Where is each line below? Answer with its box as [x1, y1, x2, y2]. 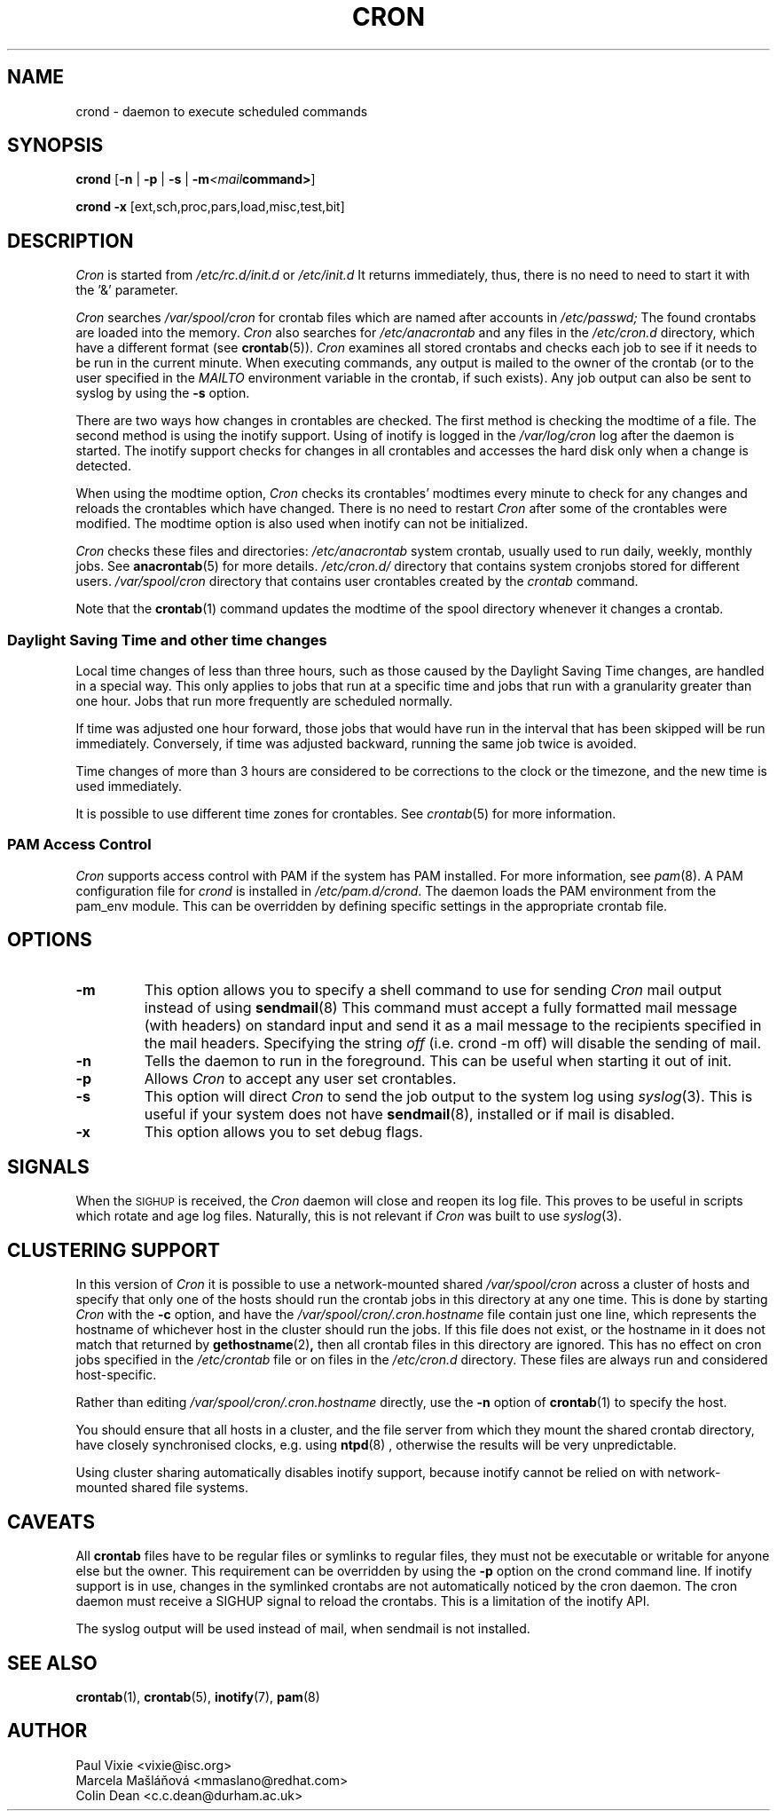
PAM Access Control [7, 835, 152, 854]
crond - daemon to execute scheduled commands [75, 103, 368, 119]
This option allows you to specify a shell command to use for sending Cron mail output [144, 980, 722, 999]
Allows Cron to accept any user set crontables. [144, 1069, 457, 1087]
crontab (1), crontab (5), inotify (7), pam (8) [75, 1689, 320, 1704]
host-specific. [75, 1367, 157, 1383]
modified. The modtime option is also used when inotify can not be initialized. [75, 516, 529, 532]
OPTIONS [7, 929, 92, 952]
